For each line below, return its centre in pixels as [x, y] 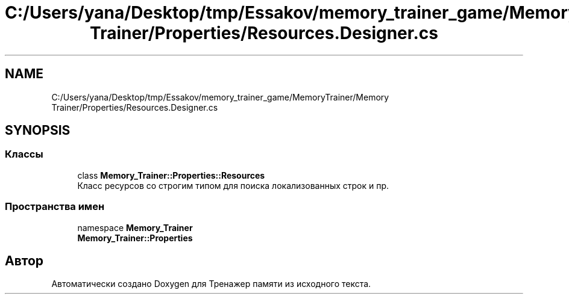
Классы [24, 154]
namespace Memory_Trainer [135, 227]
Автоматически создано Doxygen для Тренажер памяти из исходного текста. [211, 284]
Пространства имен [55, 207]
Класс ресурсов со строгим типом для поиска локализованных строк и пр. [233, 185]
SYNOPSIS [38, 131]
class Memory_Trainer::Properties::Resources [171, 175]
